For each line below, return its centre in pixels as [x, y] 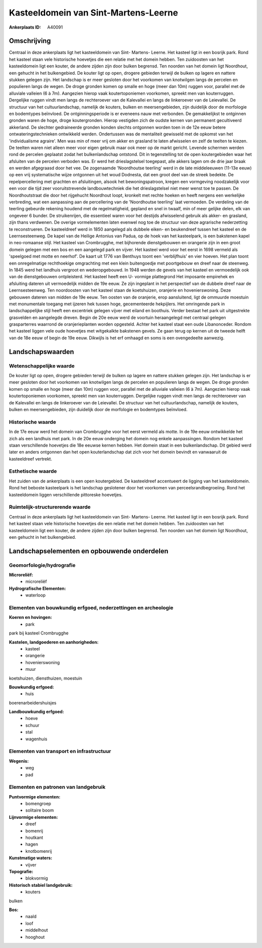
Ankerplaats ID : [25, 27]
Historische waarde [33, 422]
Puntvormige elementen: [35, 797]
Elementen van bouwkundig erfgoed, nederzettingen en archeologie [91, 608]
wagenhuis [36, 739]
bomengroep [38, 804]
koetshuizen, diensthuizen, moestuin [46, 678]
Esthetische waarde [33, 471]
